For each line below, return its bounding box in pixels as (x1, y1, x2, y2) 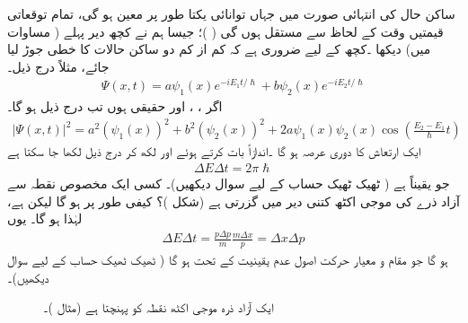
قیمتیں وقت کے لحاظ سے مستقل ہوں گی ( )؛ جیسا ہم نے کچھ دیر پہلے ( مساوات (7, 22, 444, 40)
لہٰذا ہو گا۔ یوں (7, 209, 83, 228)
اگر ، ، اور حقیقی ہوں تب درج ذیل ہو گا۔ (7, 97, 223, 116)
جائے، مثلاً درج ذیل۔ (7, 57, 110, 75)
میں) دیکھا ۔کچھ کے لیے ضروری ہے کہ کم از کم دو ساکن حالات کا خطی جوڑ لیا (7, 39, 431, 58)
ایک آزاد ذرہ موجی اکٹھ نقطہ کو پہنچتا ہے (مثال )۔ (43, 298, 274, 317)
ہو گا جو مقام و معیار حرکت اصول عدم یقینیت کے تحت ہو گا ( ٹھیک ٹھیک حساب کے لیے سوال (7, 249, 448, 268)
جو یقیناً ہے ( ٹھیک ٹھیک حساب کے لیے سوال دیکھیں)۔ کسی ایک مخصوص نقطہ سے (7, 174, 450, 193)
